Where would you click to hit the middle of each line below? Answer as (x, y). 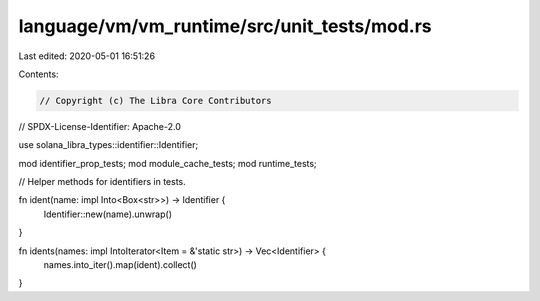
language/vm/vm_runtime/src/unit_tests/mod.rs (225, 26)
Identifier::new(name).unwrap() (108, 214)
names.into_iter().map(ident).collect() (120, 265)
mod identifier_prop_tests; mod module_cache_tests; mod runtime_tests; (167, 163)
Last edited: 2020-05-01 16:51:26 (86, 56)
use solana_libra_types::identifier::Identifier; (108, 145)
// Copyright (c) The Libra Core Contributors (155, 100)
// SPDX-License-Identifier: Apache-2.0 (100, 126)
